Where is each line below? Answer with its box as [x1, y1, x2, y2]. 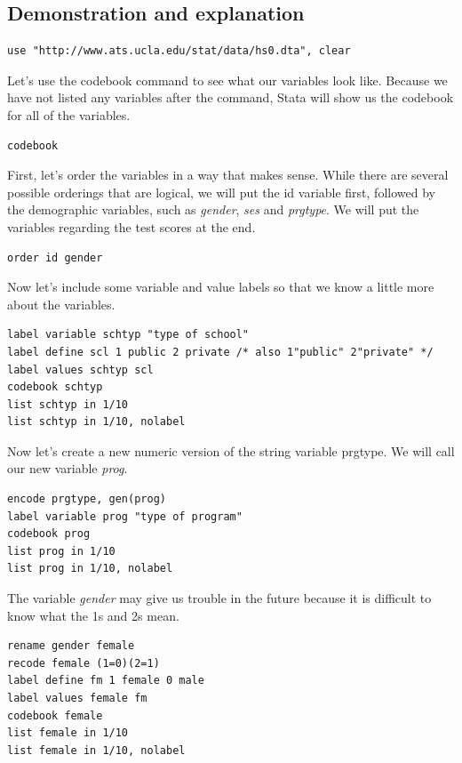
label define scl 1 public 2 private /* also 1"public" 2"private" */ [7, 345, 434, 358]
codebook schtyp [7, 381, 103, 394]
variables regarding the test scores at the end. [7, 217, 256, 236]
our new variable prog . [7, 459, 128, 478]
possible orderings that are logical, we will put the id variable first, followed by [7, 182, 435, 201]
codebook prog [7, 527, 91, 541]
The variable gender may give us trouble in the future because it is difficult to [7, 589, 432, 607]
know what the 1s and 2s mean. [7, 606, 179, 624]
